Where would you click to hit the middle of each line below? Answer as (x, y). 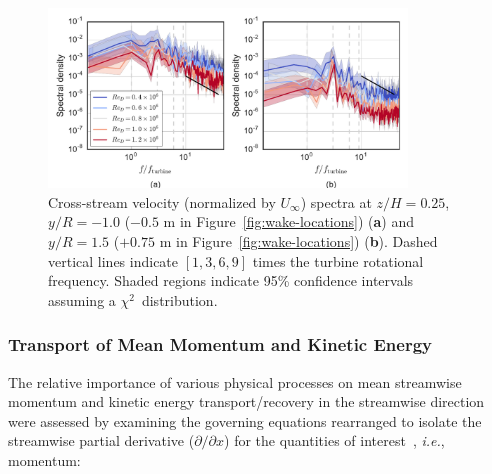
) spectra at (336, 201)
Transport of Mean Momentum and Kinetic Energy (220, 344)
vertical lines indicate (113, 260)
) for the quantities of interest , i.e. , (334, 440)
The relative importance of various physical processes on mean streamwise (235, 381)
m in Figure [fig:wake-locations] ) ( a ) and (289, 221)
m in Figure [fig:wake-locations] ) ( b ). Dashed (298, 240)
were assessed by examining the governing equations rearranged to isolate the (245, 420)
